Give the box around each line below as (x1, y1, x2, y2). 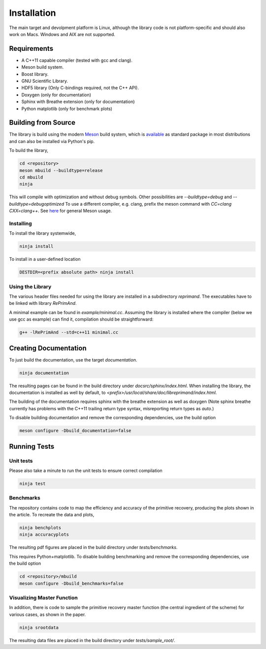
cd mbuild (19, 175, 43, 180)
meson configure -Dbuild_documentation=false (19, 428, 132, 433)
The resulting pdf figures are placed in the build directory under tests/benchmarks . (9, 544, 178, 550)
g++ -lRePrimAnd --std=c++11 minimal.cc (19, 329, 118, 335)
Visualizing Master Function (9, 594, 78, 601)
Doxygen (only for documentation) (21, 92, 91, 98)
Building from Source (9, 118, 76, 127)
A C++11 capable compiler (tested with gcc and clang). (21, 57, 133, 63)
